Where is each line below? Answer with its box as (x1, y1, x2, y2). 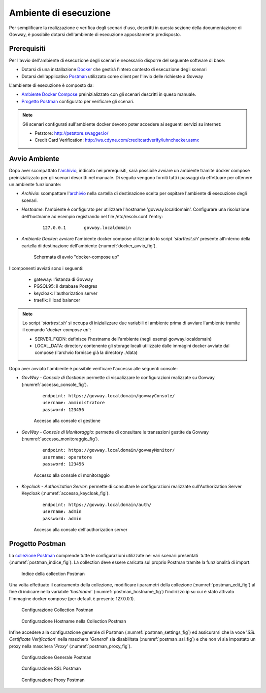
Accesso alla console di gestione (33, 418, 101, 424)
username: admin (42, 509, 82, 514)
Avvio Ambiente (9, 154, 60, 163)
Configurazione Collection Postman (21, 607, 94, 613)
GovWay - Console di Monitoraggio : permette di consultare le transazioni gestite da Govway (21, 429, 209, 435)
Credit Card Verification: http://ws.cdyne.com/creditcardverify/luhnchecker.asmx (34, 137, 199, 143)
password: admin (42, 516, 82, 521)
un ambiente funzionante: (9, 182, 61, 188)
